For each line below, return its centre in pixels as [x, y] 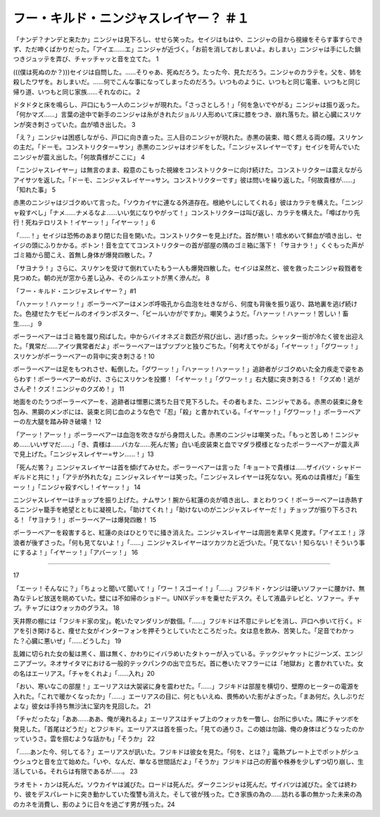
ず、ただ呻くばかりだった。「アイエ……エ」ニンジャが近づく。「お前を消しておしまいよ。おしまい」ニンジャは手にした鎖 [187, 49]
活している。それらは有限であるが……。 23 [75, 771]
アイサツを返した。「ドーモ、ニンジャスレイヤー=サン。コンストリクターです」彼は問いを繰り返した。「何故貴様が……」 [186, 180]
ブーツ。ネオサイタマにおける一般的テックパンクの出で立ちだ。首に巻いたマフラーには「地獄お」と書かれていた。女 [194, 663]
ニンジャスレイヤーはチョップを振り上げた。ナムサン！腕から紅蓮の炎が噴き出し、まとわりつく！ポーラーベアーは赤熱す [188, 500]
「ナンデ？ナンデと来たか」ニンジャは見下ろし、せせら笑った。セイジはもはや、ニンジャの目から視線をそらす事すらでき [188, 39]
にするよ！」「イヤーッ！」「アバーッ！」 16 [76, 552]
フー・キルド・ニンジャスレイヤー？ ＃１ [131, 18]
